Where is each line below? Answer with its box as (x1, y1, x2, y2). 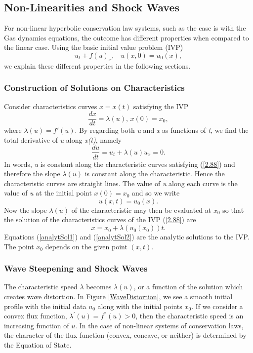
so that (222, 204, 244, 215)
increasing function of (4, 320, 69, 330)
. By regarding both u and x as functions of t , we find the (75, 125, 249, 135)
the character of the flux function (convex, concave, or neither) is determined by (4, 330, 247, 340)
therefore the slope (4, 168, 60, 179)
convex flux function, (4, 311, 67, 321)
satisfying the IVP (133, 101, 189, 111)
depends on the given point (45, 241, 127, 251)
